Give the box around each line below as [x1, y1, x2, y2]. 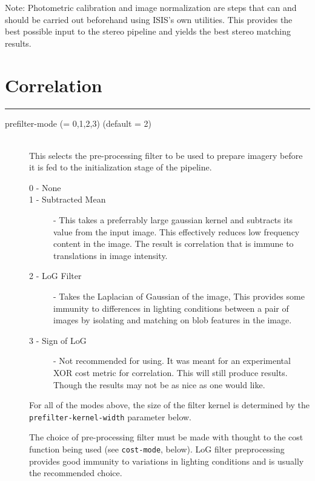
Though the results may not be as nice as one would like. [53, 378, 265, 391]
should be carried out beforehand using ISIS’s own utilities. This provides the [5, 13, 293, 25]
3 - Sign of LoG [29, 334, 87, 346]
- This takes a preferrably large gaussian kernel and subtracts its [53, 214, 293, 226]
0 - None [29, 181, 61, 193]
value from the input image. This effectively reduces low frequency [53, 225, 300, 238]
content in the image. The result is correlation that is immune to [53, 237, 294, 250]
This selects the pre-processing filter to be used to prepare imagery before [29, 149, 303, 161]
